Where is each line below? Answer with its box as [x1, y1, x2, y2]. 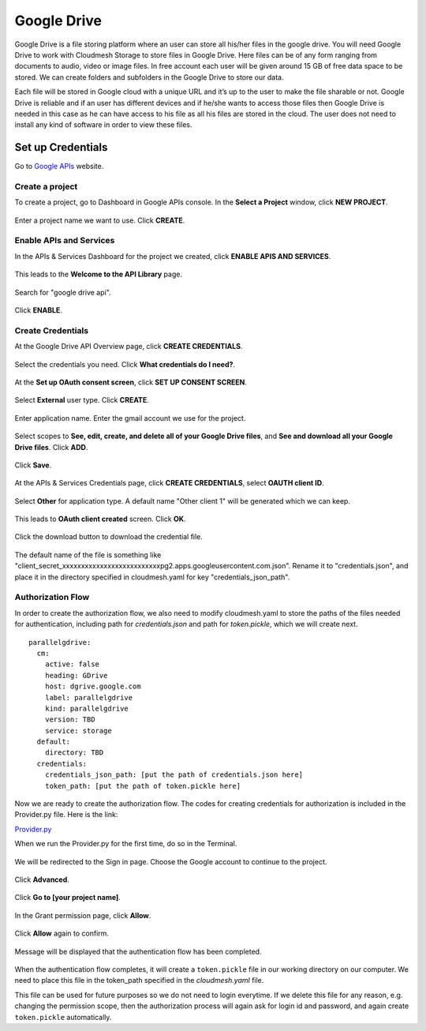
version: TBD [44, 715, 95, 724]
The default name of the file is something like [14, 549, 162, 560]
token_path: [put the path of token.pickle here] [44, 782, 241, 790]
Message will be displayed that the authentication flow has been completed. [14, 947, 262, 956]
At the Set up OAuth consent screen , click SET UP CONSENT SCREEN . [14, 377, 248, 387]
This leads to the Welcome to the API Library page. [14, 269, 183, 279]
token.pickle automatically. [14, 1012, 112, 1022]
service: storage [44, 726, 112, 735]
